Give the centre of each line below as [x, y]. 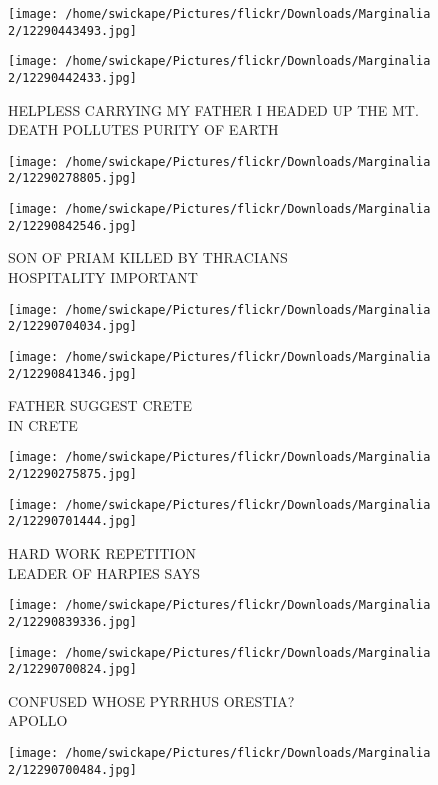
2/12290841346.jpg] [72, 373]
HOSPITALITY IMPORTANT [103, 277]
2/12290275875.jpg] [72, 474]
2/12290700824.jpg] [72, 669]
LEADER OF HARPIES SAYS [104, 572]
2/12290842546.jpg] [72, 225]
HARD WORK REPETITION [102, 553]
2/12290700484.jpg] [72, 769]
